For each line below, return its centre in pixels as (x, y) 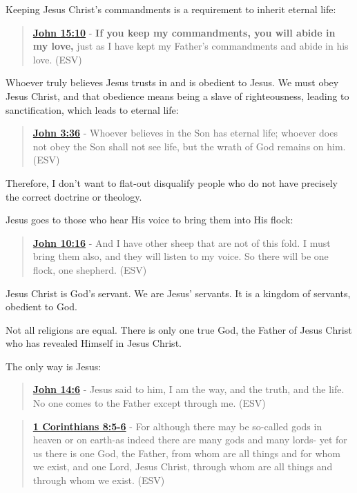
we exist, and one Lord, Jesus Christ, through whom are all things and (183, 466)
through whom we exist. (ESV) (99, 480)
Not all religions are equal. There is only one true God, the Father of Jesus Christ (179, 329)
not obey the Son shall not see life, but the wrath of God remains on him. (189, 146)
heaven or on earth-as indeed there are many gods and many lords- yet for (190, 440)
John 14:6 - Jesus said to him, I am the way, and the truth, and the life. (189, 389)
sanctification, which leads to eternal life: (92, 109)
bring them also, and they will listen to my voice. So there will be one (181, 256)
